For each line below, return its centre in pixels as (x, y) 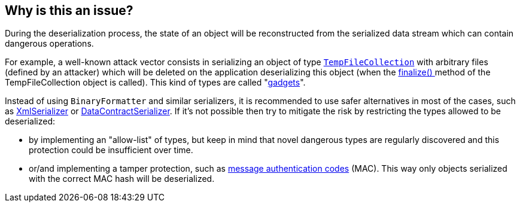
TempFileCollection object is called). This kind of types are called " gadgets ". (155, 83)
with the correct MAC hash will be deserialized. (122, 179)
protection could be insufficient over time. (111, 150)
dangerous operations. (49, 44)
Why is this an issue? (69, 10)
